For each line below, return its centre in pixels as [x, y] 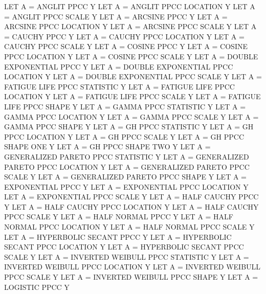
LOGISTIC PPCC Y [37, 287]
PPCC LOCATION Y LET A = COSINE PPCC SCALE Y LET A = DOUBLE [131, 56]
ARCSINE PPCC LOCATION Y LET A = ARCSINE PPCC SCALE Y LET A [130, 26]
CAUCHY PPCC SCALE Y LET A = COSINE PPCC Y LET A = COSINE [126, 46]
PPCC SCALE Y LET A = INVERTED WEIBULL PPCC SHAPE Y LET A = [131, 277]
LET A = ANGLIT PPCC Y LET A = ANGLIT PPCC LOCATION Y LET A [130, 6]
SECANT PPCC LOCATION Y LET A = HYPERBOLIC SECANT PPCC [124, 247]
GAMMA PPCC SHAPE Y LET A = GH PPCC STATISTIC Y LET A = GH [129, 127]
